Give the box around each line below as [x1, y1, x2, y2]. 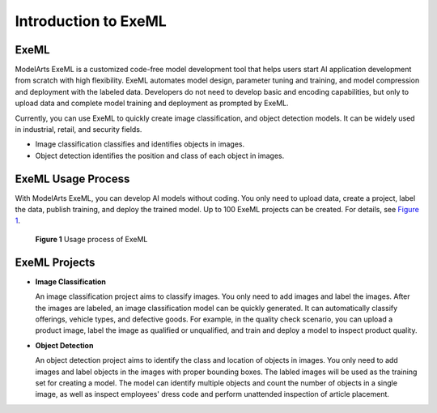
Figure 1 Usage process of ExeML [35, 234, 148, 244]
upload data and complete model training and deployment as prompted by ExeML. [15, 98, 289, 109]
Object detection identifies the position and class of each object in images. [35, 151, 285, 160]
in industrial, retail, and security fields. [15, 125, 142, 134]
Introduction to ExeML [15, 12, 168, 30]
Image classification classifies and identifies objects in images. [35, 139, 245, 149]
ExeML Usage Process [15, 172, 130, 185]
